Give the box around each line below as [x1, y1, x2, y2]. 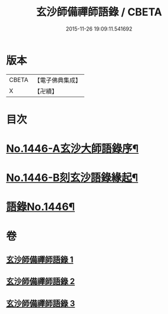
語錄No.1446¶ [6, 200, 75, 214]
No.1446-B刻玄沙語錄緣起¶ [6, 171, 139, 184]
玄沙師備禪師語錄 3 [6, 298, 75, 308]
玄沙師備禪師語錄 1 [6, 254, 74, 265]
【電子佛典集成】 [34, 76, 81, 84]
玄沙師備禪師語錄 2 [6, 276, 75, 286]
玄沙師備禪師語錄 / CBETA [36, 5, 162, 19]
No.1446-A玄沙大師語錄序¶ [6, 142, 139, 156]
